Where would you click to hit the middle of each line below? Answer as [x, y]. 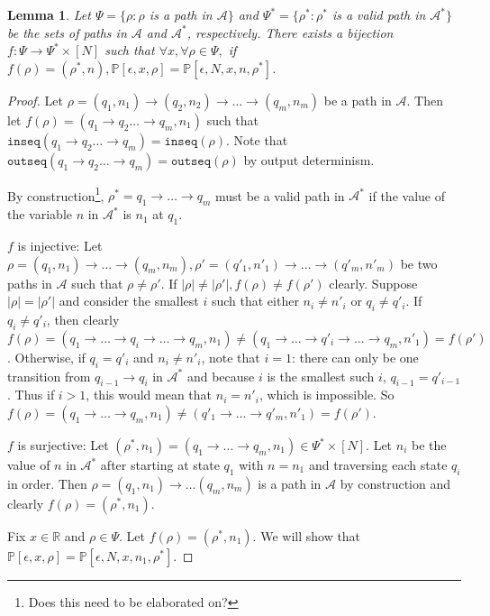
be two [419, 263]
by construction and [395, 483]
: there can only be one [355, 357]
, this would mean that [149, 395]
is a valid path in [379, 14]
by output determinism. [309, 159]
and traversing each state [378, 464]
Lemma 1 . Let [49, 14]
